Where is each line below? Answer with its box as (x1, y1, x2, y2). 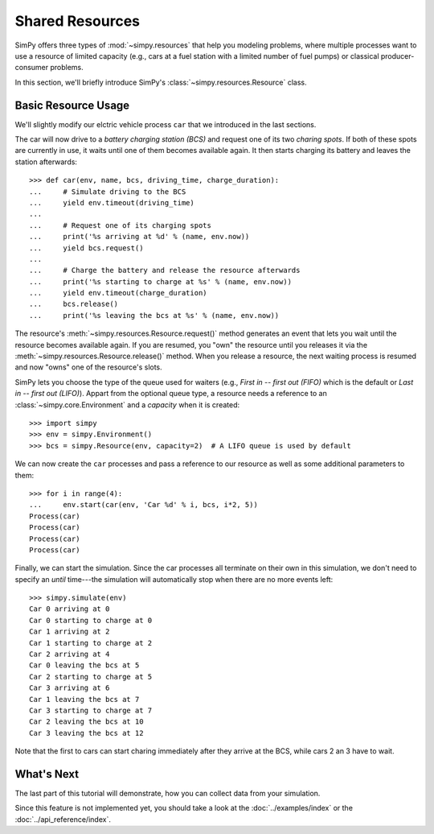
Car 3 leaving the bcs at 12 (29, 729, 144, 737)
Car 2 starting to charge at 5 (29, 672, 153, 681)
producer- (380, 51, 415, 60)
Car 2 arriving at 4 (29, 650, 110, 659)
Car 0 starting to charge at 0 (29, 616, 153, 625)
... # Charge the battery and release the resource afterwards (29, 266, 301, 275)
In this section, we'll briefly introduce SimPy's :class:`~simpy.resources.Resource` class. (14, 77, 307, 87)
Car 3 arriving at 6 (29, 683, 110, 692)
